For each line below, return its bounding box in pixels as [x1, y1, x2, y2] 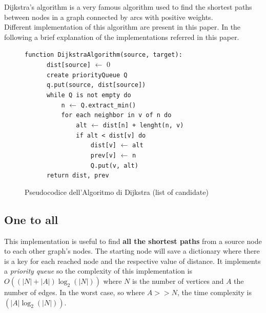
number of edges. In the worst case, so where [4, 287, 145, 298]
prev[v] [90, 151, 116, 159]
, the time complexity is [177, 287, 252, 298]
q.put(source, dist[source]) [46, 81, 146, 89]
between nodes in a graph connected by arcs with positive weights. [4, 11, 213, 22]
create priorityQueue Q [46, 71, 128, 79]
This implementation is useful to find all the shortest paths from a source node [4, 235, 262, 246]
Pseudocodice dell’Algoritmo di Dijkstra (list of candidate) [25, 186, 209, 197]
